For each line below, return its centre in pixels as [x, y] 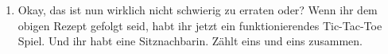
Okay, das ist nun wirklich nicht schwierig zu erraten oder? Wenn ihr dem [198, 10]
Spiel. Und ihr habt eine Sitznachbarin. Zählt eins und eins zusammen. [190, 41]
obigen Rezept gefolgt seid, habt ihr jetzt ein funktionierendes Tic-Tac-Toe [200, 25]
